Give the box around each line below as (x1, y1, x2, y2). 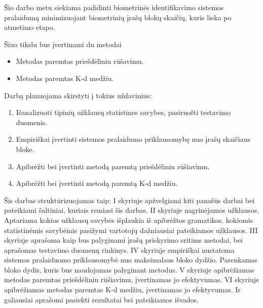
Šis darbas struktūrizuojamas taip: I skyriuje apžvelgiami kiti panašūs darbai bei (4, 195, 255, 205)
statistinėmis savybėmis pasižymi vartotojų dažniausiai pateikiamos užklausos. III (4, 224, 258, 235)
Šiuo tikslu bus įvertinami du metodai (4, 38, 122, 49)
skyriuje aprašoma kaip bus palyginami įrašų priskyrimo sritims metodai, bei (4, 235, 243, 245)
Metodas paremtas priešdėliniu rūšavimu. (16, 56, 144, 66)
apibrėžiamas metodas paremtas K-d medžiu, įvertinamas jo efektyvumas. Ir (4, 284, 241, 295)
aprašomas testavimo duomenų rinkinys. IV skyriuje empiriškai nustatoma (4, 244, 235, 255)
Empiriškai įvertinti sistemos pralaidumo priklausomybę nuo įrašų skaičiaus (16, 134, 251, 144)
